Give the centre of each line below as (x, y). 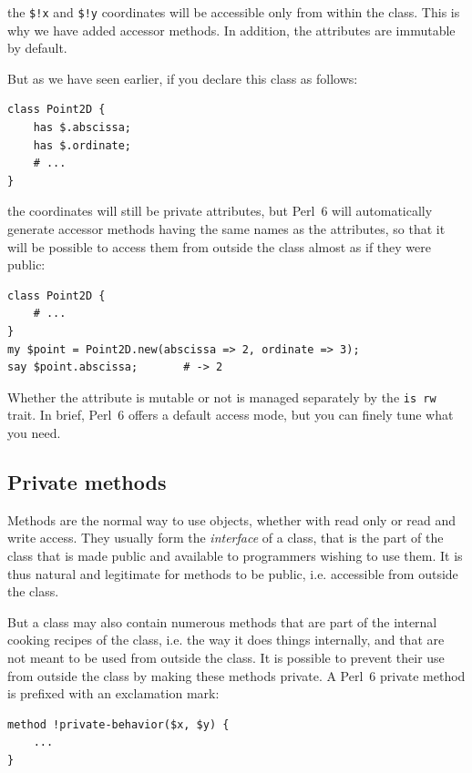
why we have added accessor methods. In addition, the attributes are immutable (231, 30)
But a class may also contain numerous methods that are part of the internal (222, 621)
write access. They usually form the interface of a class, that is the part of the (226, 538)
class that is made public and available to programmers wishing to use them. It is (235, 555)
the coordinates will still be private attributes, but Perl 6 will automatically (220, 211)
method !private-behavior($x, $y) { (118, 724)
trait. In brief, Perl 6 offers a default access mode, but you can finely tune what (231, 415)
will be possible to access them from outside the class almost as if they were (220, 246)
